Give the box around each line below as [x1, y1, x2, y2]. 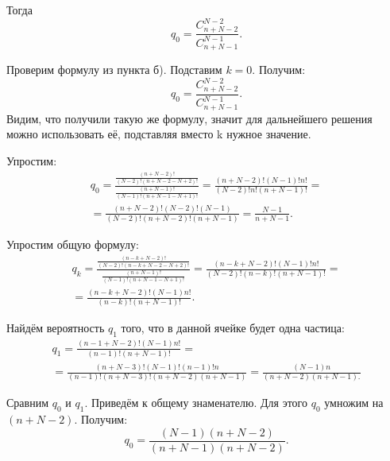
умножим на [324, 394, 384, 411]
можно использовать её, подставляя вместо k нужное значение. [6, 126, 311, 142]
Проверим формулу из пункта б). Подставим [6, 61, 222, 78]
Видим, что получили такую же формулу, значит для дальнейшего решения [6, 110, 373, 126]
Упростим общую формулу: [6, 236, 139, 253]
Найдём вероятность [6, 320, 105, 336]
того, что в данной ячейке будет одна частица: [121, 320, 345, 336]
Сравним [6, 394, 49, 411]
